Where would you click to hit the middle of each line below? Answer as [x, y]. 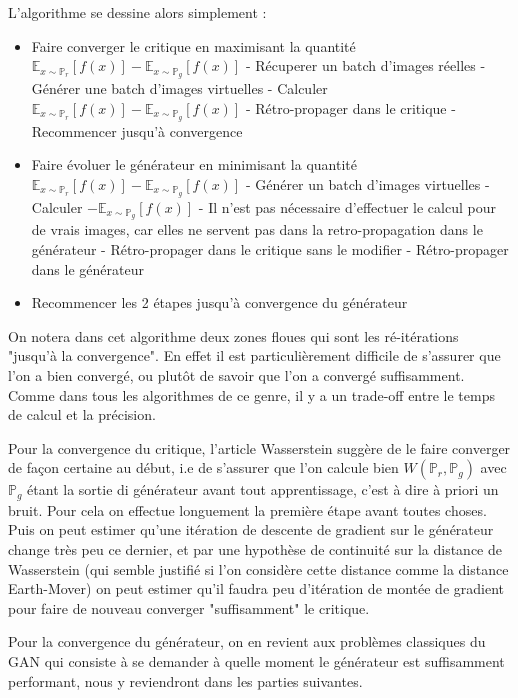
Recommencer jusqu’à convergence [137, 130]
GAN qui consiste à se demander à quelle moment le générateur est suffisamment [256, 660]
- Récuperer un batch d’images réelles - [365, 65]
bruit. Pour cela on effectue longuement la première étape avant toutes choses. [247, 509]
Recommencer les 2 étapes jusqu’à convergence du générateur [219, 302]
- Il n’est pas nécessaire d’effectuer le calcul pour [347, 206]
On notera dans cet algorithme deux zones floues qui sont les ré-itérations [233, 335]
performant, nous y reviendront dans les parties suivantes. [185, 680]
